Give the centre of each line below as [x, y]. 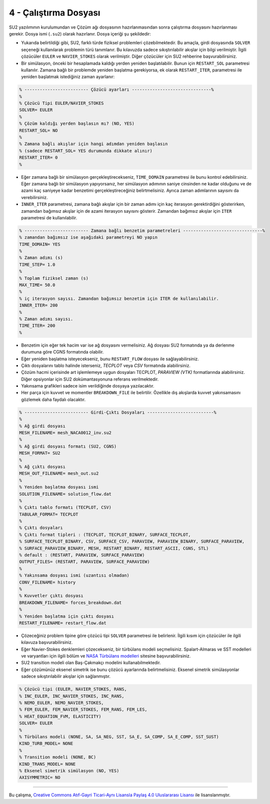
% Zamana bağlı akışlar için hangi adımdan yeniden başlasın [93, 144]
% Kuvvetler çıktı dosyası [51, 596]
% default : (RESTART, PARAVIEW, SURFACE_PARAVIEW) [82, 555]
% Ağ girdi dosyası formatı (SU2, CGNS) [68, 446]
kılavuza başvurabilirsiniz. [47, 642]
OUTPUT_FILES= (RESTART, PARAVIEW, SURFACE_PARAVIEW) [84, 562]
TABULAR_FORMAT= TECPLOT [49, 514]
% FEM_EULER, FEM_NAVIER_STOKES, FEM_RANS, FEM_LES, [83, 710]
